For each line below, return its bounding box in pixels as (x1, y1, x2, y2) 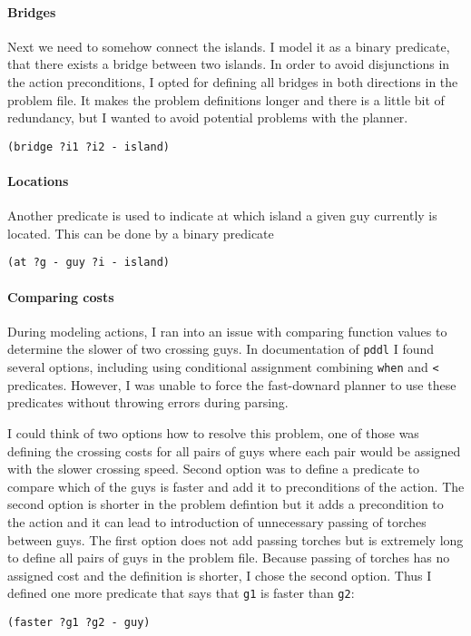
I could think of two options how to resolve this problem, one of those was (7, 423, 419, 442)
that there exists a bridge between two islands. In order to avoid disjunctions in (7, 54, 450, 73)
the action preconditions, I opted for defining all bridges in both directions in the (7, 72, 458, 91)
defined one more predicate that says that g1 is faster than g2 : (7, 583, 355, 602)
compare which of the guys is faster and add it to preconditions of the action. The (7, 476, 465, 495)
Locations (7, 171, 69, 191)
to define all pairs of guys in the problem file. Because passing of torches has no (7, 548, 450, 567)
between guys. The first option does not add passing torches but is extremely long (7, 530, 464, 549)
